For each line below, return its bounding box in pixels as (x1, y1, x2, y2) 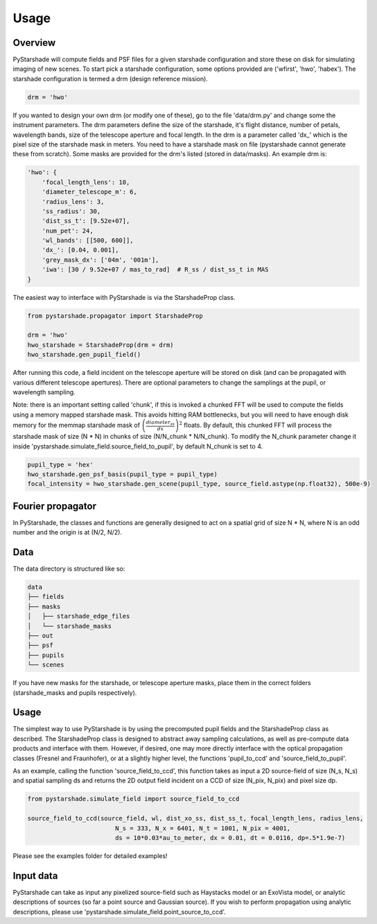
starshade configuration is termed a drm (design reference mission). (12, 74, 208, 83)
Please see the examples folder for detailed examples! (12, 851, 168, 860)
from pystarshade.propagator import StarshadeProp (27, 312, 204, 319)
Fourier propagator (12, 500, 97, 512)
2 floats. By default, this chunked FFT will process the (179, 420, 332, 430)
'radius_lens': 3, (42, 198, 105, 205)
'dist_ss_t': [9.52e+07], (42, 217, 130, 225)
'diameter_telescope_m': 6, (42, 188, 138, 196)
